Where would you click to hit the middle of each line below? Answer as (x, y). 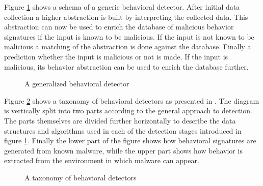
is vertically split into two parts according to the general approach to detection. (128, 111)
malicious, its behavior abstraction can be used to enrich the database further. (126, 66)
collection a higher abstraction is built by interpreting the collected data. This (126, 17)
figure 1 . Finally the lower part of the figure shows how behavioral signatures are (130, 141)
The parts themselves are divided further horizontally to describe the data (120, 120)
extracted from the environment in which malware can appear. (102, 160)
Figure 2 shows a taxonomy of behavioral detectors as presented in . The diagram (132, 100)
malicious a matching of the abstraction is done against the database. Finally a (128, 46)
